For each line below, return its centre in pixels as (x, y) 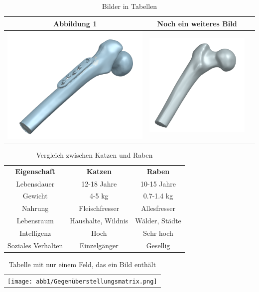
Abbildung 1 (75, 23)
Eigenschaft (35, 171)
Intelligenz (35, 233)
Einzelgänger (99, 245)
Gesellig (158, 245)
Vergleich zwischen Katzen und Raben (94, 154)
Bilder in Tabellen (129, 6)
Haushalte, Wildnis (99, 221)
